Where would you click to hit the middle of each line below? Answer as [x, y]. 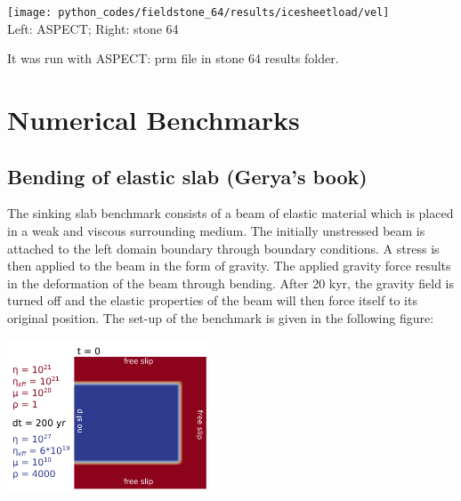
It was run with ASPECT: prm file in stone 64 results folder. [173, 58]
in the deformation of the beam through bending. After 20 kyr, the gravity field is [230, 283]
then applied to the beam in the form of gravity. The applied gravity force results [229, 266]
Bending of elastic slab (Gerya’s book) [187, 176]
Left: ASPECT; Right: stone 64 [93, 28]
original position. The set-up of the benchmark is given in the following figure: [221, 317]
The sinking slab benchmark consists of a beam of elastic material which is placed [230, 213]
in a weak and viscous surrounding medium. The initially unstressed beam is [216, 231]
